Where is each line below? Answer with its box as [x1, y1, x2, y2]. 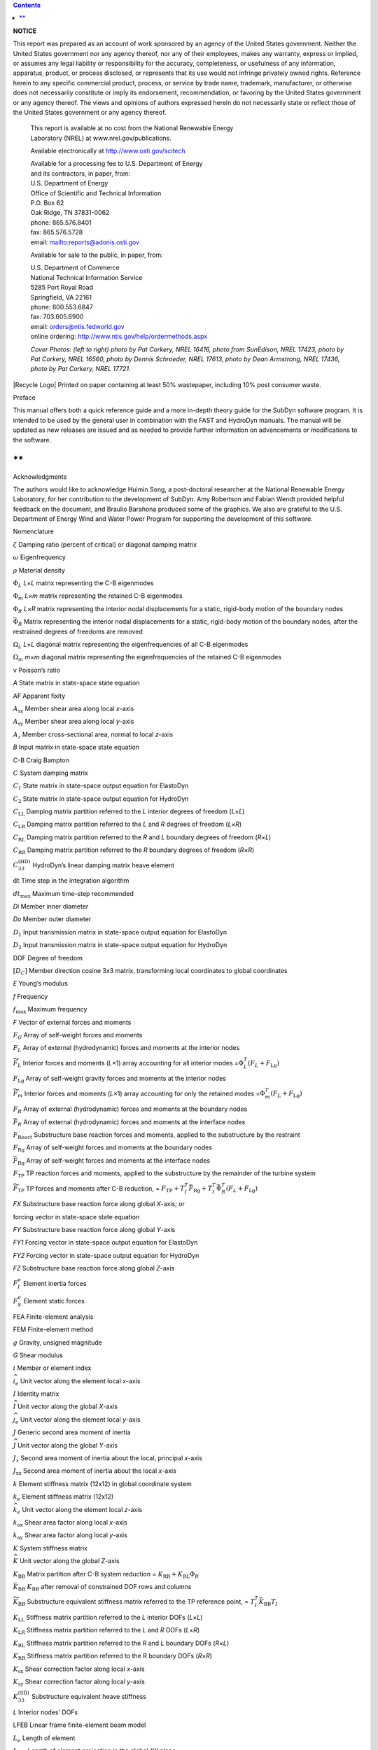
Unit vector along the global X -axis [17, 1402, 118, 1410]
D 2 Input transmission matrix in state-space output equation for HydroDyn [13, 941, 227, 951]
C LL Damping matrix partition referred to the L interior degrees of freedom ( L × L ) [13, 807, 245, 817]
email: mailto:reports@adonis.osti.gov [30, 238, 140, 246]
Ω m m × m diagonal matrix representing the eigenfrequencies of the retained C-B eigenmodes [13, 653, 282, 663]
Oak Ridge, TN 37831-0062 [30, 209, 110, 217]
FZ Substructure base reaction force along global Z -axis [13, 1264, 175, 1273]
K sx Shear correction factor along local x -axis [13, 1665, 145, 1674]
